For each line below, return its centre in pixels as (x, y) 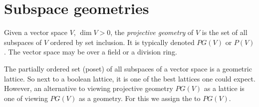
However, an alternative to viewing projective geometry (89, 88)
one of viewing (26, 98)
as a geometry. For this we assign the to (139, 98)
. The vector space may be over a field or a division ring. (91, 52)
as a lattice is (224, 88)
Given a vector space (36, 32)
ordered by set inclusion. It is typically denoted (122, 42)
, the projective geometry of (152, 32)
